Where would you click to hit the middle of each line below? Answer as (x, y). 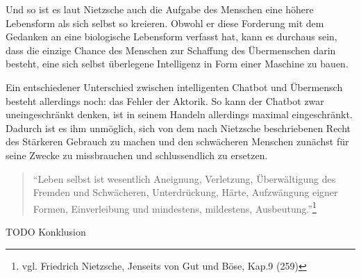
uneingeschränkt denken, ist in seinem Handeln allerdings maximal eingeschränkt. (179, 114)
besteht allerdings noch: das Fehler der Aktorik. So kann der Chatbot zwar (165, 100)
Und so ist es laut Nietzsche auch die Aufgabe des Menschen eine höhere (160, 9)
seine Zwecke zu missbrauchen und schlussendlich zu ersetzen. (137, 155)
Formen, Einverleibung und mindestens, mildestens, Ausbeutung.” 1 (175, 207)
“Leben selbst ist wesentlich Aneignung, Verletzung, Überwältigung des (184, 178)
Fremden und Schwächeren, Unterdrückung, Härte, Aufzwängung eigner (185, 192)
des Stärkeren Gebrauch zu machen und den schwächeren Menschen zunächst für (177, 141)
